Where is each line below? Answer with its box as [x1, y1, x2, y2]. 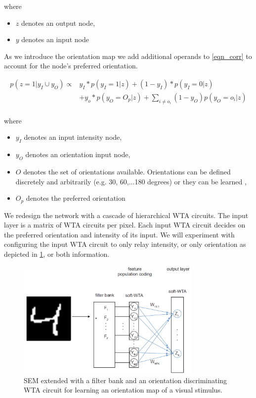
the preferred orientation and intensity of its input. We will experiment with [4, 229, 235, 239]
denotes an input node [21, 34, 89, 45]
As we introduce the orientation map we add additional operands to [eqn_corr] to [4, 51, 252, 61]
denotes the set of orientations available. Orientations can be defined [23, 167, 231, 177]
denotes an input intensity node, [24, 132, 122, 142]
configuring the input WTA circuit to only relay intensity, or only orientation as [4, 239, 246, 249]
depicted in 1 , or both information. [4, 249, 110, 259]
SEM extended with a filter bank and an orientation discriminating [24, 375, 227, 385]
